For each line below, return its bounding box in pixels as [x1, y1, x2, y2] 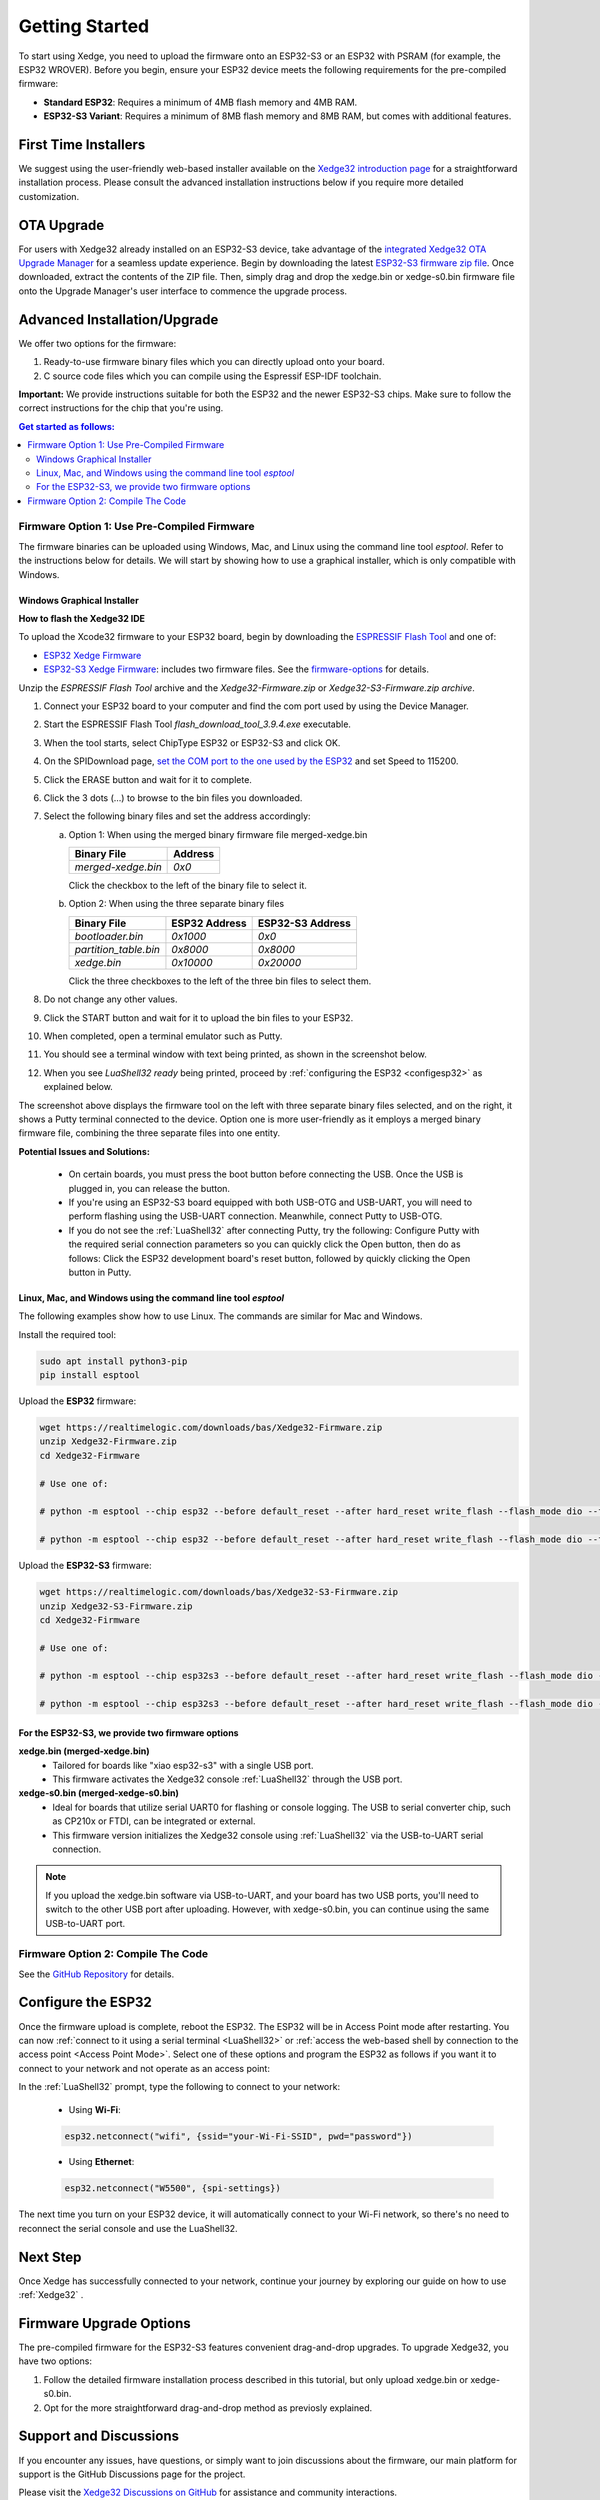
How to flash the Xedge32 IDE [18, 613, 145, 624]
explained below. [43, 1081, 114, 1093]
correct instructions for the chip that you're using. [18, 402, 224, 414]
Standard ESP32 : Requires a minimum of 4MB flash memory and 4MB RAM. [43, 96, 358, 108]
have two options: [18, 2355, 92, 2367]
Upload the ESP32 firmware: [18, 1395, 137, 1407]
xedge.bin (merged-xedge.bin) [18, 1745, 150, 1757]
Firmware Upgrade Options [18, 2315, 191, 2332]
